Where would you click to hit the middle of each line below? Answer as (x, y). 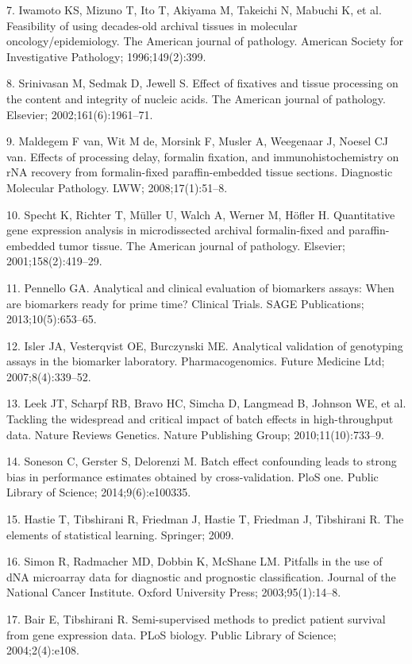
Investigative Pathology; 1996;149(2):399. (106, 56)
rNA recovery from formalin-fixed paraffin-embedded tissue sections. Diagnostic (200, 172)
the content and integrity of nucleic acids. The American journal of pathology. (196, 98)
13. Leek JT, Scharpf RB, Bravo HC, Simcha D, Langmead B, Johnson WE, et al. (206, 403)
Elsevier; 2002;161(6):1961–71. (80, 114)
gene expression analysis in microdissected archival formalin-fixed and (176, 230)
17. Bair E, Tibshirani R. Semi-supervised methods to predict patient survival (196, 619)
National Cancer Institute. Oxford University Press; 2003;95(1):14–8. (174, 592)
